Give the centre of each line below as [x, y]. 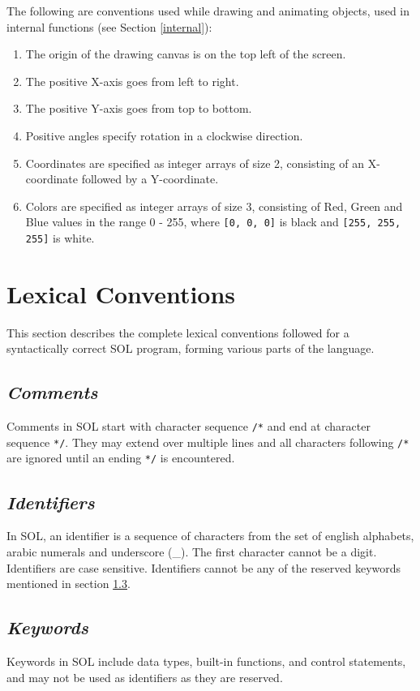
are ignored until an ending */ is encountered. [121, 458]
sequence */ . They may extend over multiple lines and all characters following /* [208, 442]
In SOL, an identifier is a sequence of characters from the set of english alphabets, [210, 536]
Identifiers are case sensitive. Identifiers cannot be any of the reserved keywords [204, 567]
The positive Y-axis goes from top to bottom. [139, 108]
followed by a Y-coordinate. [150, 179]
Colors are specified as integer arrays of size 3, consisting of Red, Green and [214, 206]
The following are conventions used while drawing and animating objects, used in [208, 11]
